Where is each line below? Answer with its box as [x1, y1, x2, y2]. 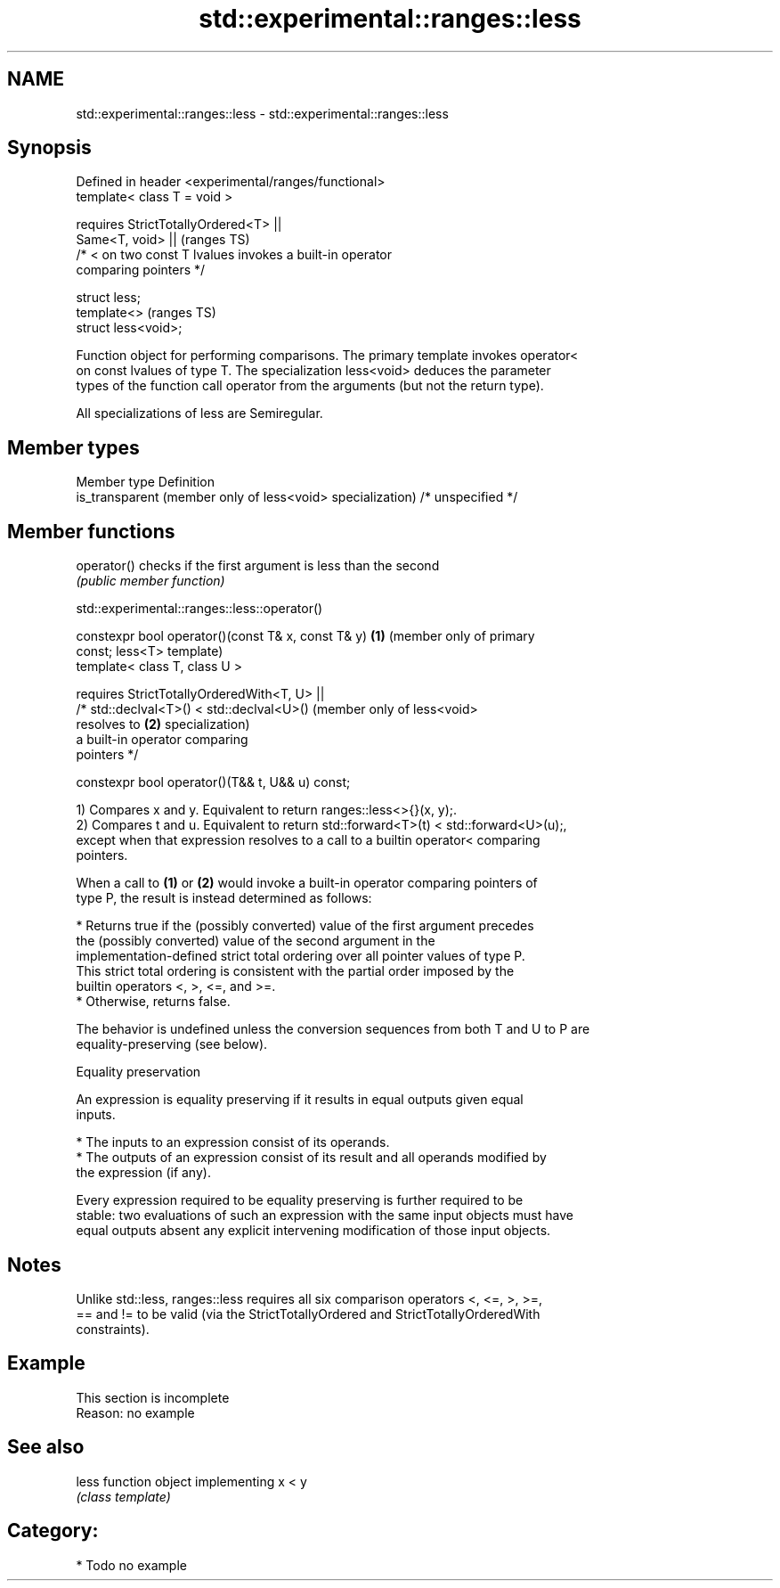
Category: [7, 1519, 99, 1543]
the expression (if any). [76, 1165, 211, 1181]
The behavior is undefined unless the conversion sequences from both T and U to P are [76, 1021, 590, 1037]
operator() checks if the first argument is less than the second [76, 558, 440, 574]
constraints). [76, 1321, 150, 1337]
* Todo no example [76, 1557, 187, 1573]
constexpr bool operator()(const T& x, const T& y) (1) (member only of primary [76, 628, 535, 644]
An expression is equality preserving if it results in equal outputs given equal [76, 1092, 524, 1108]
